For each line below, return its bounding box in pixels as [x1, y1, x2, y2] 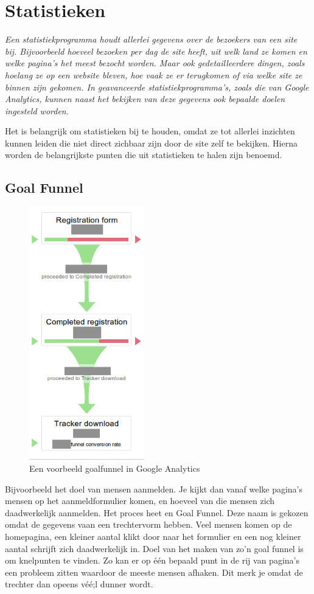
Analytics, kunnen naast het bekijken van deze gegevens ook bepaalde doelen [5, 92, 285, 105]
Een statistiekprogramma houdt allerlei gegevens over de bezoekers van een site [5, 33, 298, 46]
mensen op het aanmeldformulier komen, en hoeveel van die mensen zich [5, 494, 275, 507]
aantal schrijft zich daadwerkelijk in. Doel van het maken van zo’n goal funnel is [5, 542, 304, 554]
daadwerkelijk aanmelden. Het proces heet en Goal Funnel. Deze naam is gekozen [5, 506, 309, 519]
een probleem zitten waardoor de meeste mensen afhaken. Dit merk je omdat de [5, 565, 303, 578]
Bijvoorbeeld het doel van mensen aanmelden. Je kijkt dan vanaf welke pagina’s [5, 482, 303, 495]
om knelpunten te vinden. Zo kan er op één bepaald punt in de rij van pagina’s [5, 554, 299, 567]
